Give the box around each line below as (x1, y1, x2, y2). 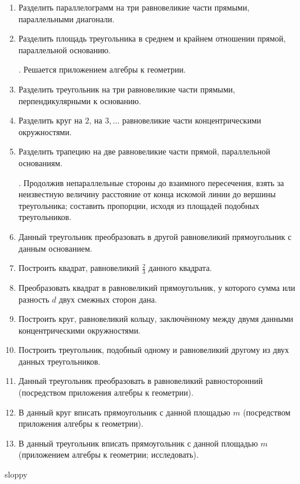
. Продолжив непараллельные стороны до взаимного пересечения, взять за (18, 176, 284, 188)
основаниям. (18, 156, 63, 169)
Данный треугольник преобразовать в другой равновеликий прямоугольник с (18, 230, 292, 242)
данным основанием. (18, 242, 92, 254)
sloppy (5, 468, 27, 480)
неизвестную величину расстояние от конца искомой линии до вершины (18, 188, 276, 200)
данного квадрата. (149, 262, 212, 274)
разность (18, 293, 50, 305)
